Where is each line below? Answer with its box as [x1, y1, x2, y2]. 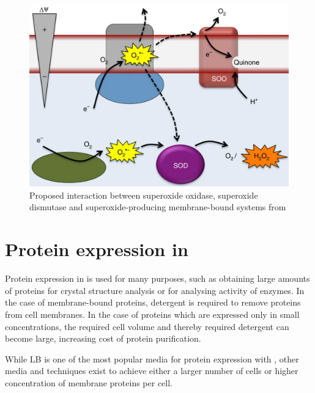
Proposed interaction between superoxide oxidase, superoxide [29, 188, 258, 201]
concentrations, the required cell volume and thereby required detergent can [5, 320, 289, 332]
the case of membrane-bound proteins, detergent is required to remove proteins [5, 296, 301, 309]
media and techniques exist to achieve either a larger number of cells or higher [5, 364, 298, 377]
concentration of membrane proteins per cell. [5, 376, 173, 389]
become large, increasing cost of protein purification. [5, 332, 201, 345]
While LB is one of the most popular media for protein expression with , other [5, 352, 299, 365]
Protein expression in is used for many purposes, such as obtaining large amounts [5, 272, 310, 285]
